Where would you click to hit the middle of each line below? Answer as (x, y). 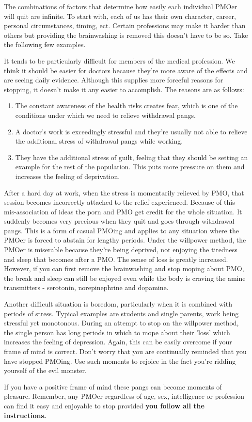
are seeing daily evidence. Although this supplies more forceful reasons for (114, 80)
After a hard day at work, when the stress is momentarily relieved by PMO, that (124, 192)
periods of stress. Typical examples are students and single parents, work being (121, 313)
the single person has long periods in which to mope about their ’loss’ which (117, 332)
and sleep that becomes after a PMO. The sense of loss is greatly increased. (116, 259)
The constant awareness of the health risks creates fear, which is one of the (126, 105)
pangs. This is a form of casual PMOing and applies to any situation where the (121, 230)
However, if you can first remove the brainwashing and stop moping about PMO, (124, 268)
